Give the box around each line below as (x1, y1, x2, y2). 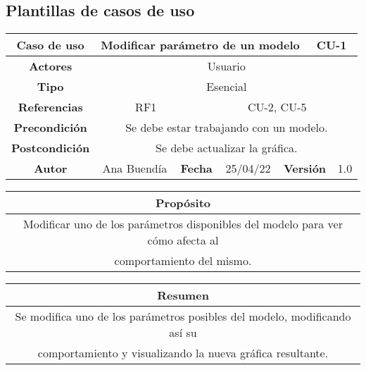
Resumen (157, 287, 209, 304)
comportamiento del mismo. (114, 252, 252, 269)
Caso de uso (16, 37, 84, 54)
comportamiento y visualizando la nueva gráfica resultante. (37, 345, 329, 362)
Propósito (155, 195, 211, 211)
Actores (29, 58, 72, 75)
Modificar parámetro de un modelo (101, 37, 300, 54)
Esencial (206, 78, 247, 95)
